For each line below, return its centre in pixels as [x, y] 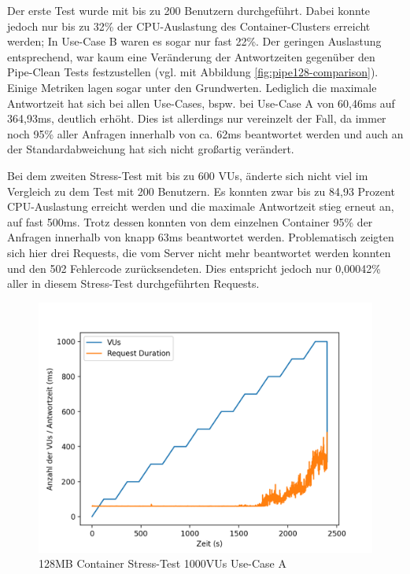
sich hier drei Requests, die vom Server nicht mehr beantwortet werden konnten [199, 252]
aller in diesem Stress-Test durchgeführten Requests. [133, 283]
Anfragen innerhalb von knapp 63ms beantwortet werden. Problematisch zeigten [201, 237]
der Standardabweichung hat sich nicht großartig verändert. [151, 149]
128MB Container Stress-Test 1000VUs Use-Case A [163, 563]
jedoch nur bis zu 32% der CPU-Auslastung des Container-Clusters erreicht [189, 26]
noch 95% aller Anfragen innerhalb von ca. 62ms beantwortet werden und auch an [205, 133]
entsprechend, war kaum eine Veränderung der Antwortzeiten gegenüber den [191, 56]
